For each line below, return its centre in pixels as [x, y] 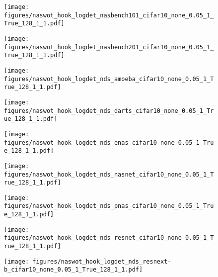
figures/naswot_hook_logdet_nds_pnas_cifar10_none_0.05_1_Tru [109, 206]
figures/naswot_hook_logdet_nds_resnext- [102, 261]
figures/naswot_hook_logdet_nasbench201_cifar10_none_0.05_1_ [109, 47]
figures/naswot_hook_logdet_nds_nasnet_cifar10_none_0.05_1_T [109, 174]
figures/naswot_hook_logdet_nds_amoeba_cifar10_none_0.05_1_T [109, 79]
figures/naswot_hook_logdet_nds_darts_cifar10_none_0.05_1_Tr [109, 111]
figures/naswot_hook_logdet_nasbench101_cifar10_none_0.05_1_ [109, 15]
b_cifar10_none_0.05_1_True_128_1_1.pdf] [73, 270]
